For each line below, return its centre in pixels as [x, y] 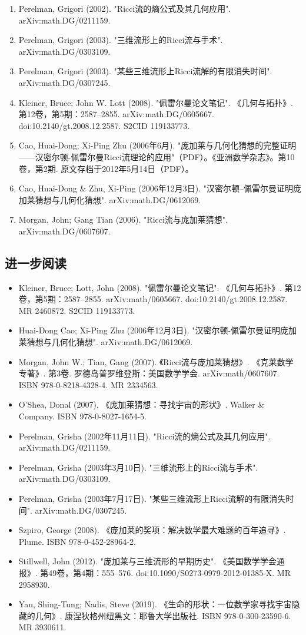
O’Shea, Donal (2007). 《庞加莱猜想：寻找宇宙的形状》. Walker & [142, 404]
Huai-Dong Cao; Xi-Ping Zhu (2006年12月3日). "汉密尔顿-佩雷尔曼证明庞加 [158, 330]
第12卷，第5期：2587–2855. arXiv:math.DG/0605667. [116, 114]
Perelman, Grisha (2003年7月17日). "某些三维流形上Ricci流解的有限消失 [152, 499]
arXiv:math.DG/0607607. [64, 231]
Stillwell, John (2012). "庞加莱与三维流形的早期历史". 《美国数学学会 [147, 561]
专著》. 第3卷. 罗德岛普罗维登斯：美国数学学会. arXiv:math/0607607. [149, 373]
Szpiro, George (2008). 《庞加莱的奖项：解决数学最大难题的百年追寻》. [152, 530]
